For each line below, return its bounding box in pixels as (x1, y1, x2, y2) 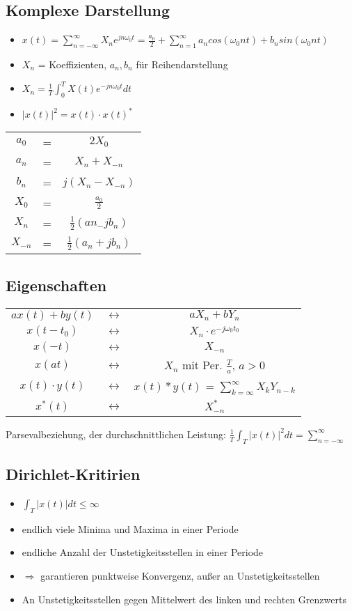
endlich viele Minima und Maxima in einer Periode (22, 521, 239, 536)
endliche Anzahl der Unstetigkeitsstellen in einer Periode (22, 545, 264, 559)
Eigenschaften (6, 274, 107, 295)
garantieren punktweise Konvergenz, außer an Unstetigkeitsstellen (40, 568, 320, 582)
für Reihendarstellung (136, 57, 228, 71)
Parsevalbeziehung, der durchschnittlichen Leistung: (6, 426, 226, 441)
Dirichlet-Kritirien (6, 463, 141, 485)
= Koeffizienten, (38, 57, 107, 71)
